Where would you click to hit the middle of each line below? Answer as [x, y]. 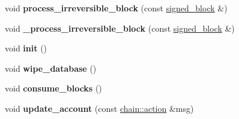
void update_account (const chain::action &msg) [99, 108]
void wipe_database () [51, 68]
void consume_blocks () [53, 88]
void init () [26, 48]
